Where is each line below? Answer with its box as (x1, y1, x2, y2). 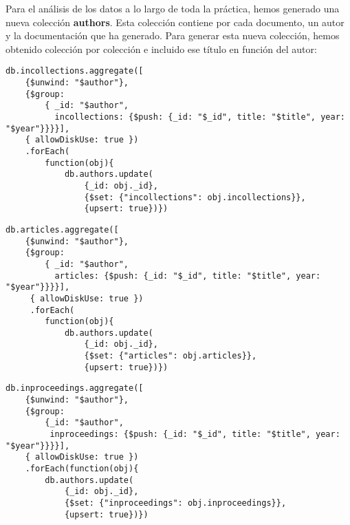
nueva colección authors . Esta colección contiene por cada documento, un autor (6, 14, 344, 29)
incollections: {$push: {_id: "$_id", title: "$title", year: (54, 112, 345, 122)
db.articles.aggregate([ (6, 224, 119, 235)
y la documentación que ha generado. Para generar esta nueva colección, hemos (6, 28, 340, 43)
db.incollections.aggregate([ (6, 66, 144, 76)
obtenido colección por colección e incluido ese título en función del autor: (6, 41, 317, 56)
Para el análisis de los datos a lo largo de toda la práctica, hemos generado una (6, 1, 340, 15)
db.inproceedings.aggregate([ (6, 383, 144, 394)
